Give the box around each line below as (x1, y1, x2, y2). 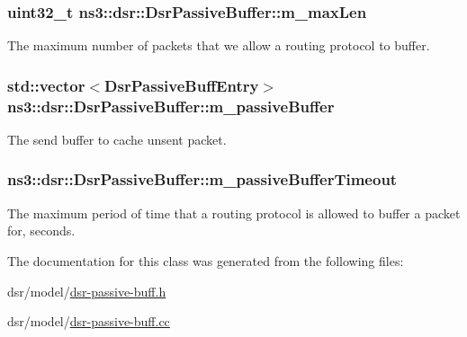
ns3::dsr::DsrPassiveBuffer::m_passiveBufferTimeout (7, 168, 398, 191)
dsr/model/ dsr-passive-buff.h (7, 281, 166, 300)
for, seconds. (7, 221, 76, 240)
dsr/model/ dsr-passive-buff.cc (7, 312, 170, 331)
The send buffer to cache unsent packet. (7, 129, 227, 148)
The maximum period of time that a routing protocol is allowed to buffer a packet (7, 203, 461, 222)
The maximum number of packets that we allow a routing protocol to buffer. (7, 36, 430, 55)
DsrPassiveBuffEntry (104, 74, 259, 96)
